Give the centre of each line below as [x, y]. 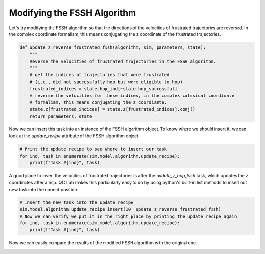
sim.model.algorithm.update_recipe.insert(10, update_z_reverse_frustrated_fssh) [120, 209]
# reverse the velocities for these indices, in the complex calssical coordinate [132, 95]
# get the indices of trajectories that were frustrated [100, 75]
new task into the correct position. [44, 189]
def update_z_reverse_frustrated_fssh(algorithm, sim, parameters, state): [113, 47]
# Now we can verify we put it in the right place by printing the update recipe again [128, 216]
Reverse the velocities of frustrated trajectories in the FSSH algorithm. [123, 61]
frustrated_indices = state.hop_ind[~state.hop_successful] [104, 89]
